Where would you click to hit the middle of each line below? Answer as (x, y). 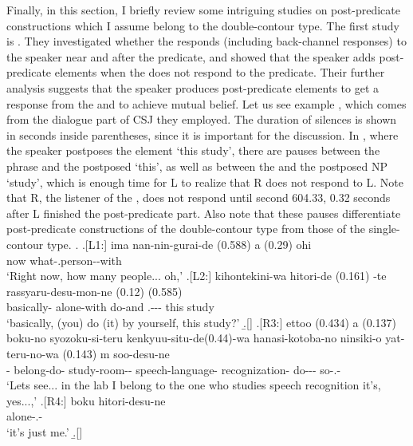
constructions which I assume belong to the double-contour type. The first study (203, 25)
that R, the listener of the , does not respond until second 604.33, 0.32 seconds (199, 197)
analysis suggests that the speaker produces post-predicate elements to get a (193, 87)
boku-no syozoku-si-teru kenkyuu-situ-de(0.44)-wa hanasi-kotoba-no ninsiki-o (194, 338)
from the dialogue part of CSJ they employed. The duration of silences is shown (202, 119)
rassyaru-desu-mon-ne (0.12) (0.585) (94, 291)
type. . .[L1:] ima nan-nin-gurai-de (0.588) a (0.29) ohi (179, 244)
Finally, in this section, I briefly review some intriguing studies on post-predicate (203, 10)
